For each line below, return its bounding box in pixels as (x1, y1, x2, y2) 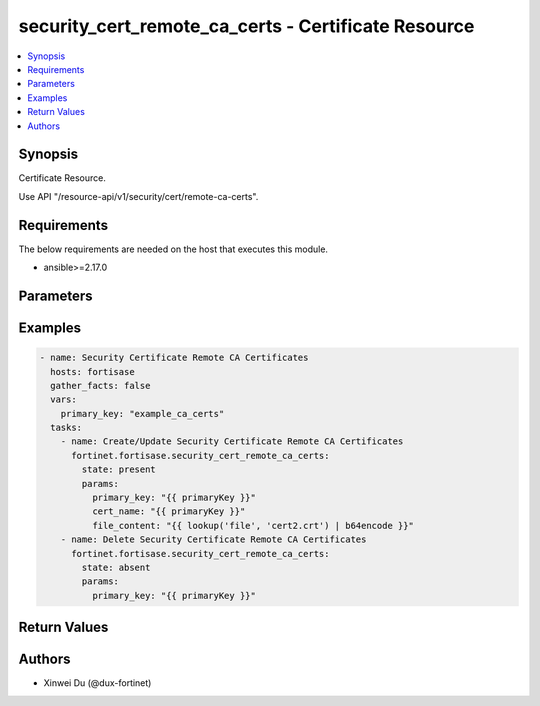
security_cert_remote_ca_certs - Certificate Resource (18, 15, 475, 37)
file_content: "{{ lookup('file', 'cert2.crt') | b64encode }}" (91, 520, 415, 531)
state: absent (81, 561, 151, 573)
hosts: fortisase (50, 366, 135, 377)
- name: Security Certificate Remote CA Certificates (39, 352, 309, 364)
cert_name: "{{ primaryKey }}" (91, 506, 246, 517)
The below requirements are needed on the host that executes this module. (18, 243, 329, 255)
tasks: (50, 422, 83, 434)
